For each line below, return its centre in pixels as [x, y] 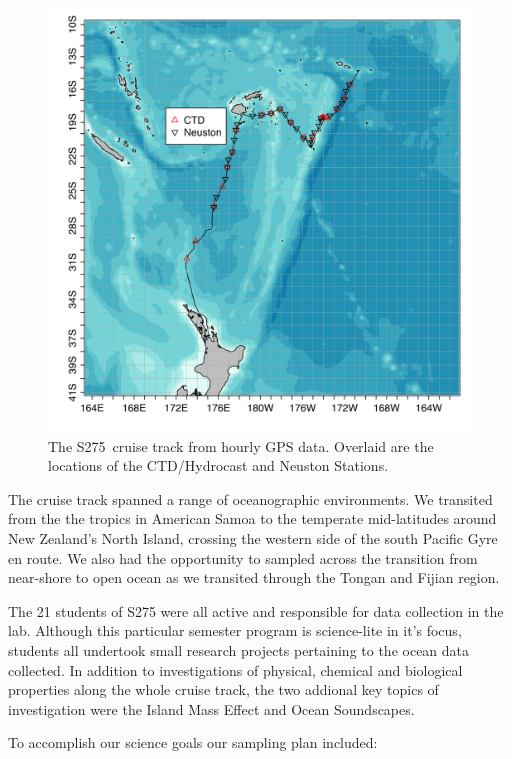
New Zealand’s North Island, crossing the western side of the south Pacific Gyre [253, 537]
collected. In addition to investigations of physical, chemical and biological [235, 669]
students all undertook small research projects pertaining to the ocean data [239, 649]
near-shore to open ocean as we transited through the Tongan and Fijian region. [254, 577]
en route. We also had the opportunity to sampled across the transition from [243, 557]
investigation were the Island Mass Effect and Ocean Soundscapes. [211, 708]
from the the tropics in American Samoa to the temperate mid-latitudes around [252, 518]
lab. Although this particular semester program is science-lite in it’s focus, [235, 630]
